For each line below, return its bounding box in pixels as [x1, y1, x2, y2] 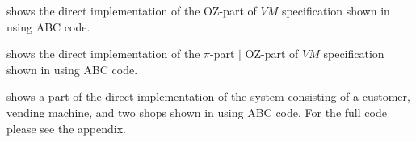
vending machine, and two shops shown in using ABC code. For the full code [6, 103, 387, 120]
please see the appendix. [6, 119, 126, 136]
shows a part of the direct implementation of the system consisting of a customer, [6, 88, 410, 105]
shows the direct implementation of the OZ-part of [6, 2, 257, 19]
